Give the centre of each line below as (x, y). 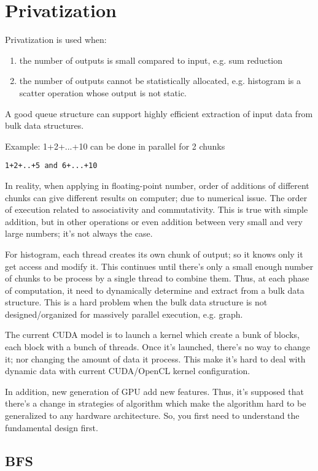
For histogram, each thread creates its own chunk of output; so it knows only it (154, 254)
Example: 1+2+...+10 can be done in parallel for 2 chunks (115, 146)
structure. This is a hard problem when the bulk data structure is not (136, 302)
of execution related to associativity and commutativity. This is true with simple (157, 209)
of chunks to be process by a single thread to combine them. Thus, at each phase (157, 278)
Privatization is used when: (56, 40)
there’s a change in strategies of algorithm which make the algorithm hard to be (156, 403)
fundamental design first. (52, 427)
